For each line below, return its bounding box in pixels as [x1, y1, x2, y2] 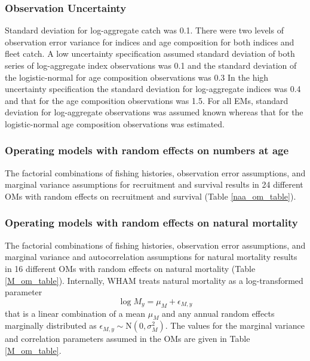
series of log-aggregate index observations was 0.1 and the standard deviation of [5, 59, 297, 71]
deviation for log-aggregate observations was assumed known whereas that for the [5, 106, 303, 118]
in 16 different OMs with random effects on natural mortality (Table [5, 262, 256, 274]
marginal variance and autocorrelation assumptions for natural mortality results [5, 250, 297, 263]
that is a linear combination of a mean [5, 307, 146, 319]
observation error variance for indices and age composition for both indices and [5, 35, 294, 48]
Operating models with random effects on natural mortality [5, 215, 298, 230]
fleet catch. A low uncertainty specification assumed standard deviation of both [5, 47, 295, 60]
